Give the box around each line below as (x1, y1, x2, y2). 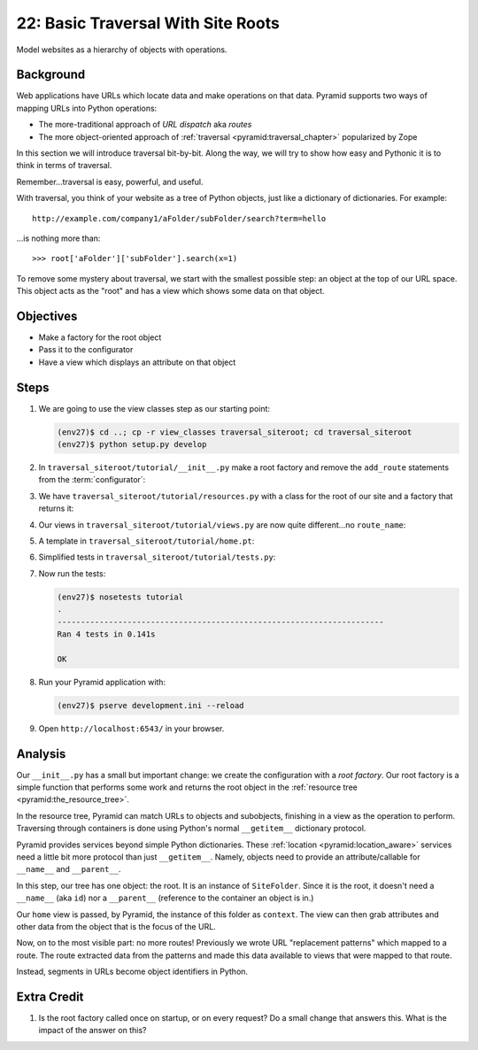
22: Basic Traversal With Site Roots (16, 13, 281, 33)
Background (16, 67, 86, 82)
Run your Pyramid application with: (38, 676, 166, 687)
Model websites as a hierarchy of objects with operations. (16, 44, 227, 55)
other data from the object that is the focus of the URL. (16, 921, 216, 931)
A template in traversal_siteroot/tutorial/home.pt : (38, 536, 255, 546)
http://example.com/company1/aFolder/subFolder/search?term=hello (32, 213, 327, 223)
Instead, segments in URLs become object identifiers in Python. (16, 966, 248, 977)
